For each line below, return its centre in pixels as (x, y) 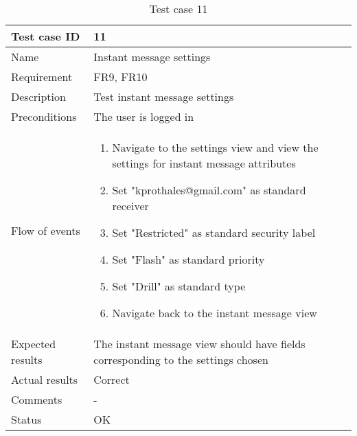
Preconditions (44, 116)
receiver (130, 206)
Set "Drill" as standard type (179, 286)
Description (38, 96)
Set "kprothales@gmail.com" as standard (209, 190)
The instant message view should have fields (199, 344)
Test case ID (46, 36)
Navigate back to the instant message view (215, 313)
